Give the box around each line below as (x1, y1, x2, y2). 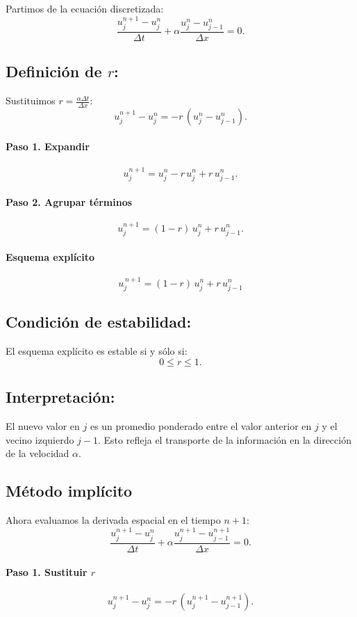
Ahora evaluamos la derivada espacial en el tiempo (6, 512, 221, 527)
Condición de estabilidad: (6, 311, 192, 332)
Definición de (6, 61, 102, 82)
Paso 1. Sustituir (6, 565, 88, 579)
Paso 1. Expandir (6, 139, 90, 154)
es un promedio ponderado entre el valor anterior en (90, 418, 312, 433)
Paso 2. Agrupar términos (6, 194, 133, 209)
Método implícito (6, 480, 133, 502)
